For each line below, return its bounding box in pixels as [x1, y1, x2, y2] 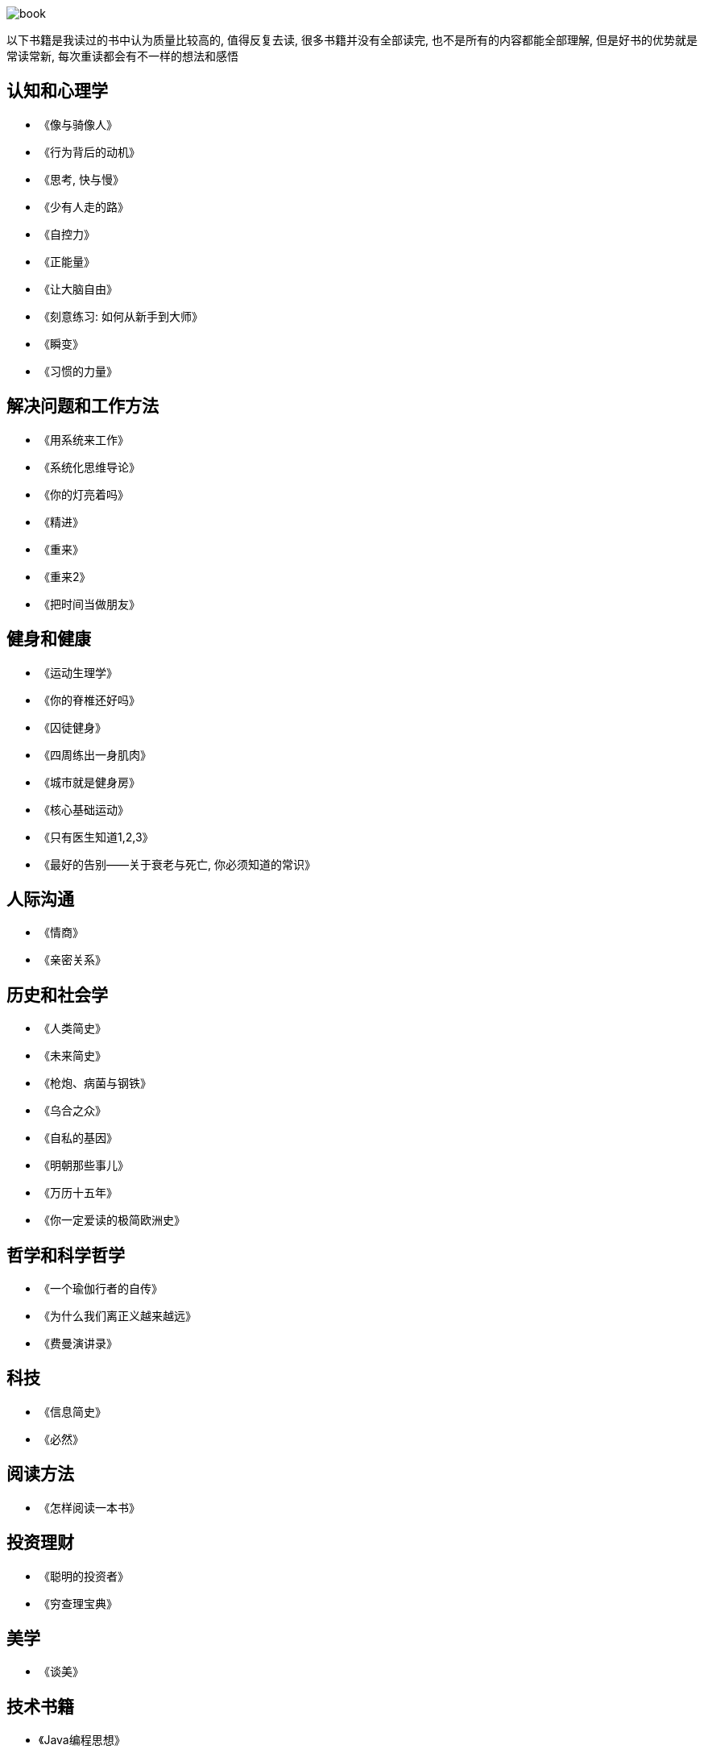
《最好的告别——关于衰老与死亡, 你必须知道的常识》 [39, 857, 316, 871]
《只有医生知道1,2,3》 [39, 829, 154, 844]
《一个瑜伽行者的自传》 [39, 1282, 163, 1296]
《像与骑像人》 [39, 117, 118, 131]
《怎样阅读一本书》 [39, 1500, 140, 1514]
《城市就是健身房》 [39, 775, 140, 789]
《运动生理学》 [39, 665, 118, 679]
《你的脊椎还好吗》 [39, 692, 140, 707]
